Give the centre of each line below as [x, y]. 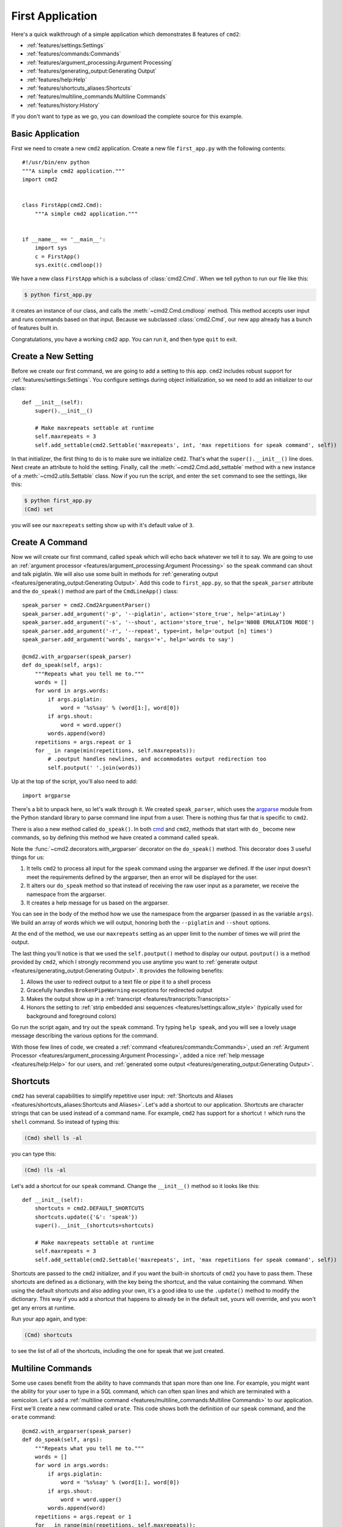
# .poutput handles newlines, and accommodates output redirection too [157, 759]
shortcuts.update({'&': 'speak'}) [86, 1217]
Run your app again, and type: [49, 1319]
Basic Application [45, 133]
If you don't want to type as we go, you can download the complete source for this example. [127, 117]
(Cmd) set [39, 509]
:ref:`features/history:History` [63, 105]
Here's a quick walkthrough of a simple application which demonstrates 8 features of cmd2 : [126, 34]
